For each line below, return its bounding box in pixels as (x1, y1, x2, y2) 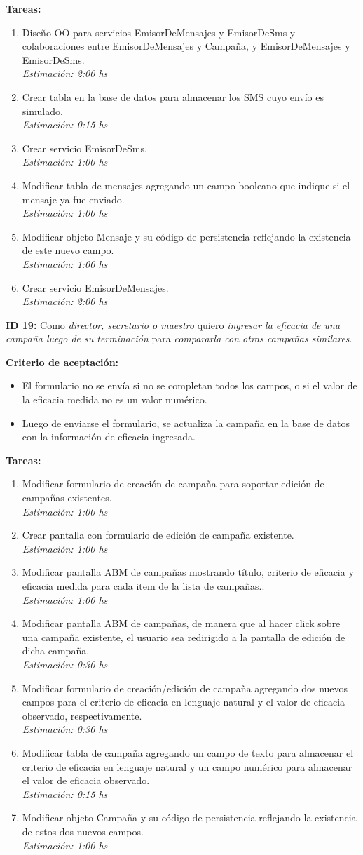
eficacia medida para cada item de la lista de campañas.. (22, 579, 265, 593)
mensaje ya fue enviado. (22, 191, 125, 206)
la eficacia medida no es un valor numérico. (22, 392, 207, 407)
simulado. (22, 103, 63, 118)
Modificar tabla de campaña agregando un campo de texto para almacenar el (22, 745, 354, 760)
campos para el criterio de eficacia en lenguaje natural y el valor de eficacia (22, 694, 345, 709)
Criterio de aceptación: (6, 354, 119, 369)
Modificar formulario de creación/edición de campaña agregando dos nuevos (22, 680, 348, 695)
